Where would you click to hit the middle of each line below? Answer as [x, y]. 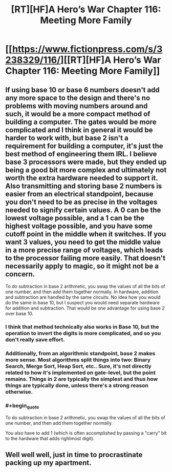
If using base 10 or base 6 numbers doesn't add [82, 90]
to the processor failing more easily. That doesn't [85, 258]
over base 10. [19, 313]
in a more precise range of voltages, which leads [84, 250]
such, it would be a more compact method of [78, 114]
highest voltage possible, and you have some [79, 226]
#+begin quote [22, 406]
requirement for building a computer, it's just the [84, 146]
